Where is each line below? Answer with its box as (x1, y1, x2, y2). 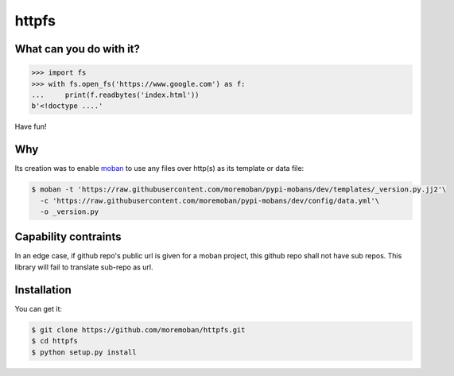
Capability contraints (14, 231, 122, 244)
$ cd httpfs (31, 336, 79, 346)
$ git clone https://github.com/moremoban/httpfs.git (31, 325, 246, 334)
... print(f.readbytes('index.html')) (31, 90, 200, 99)
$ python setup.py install (31, 347, 137, 357)
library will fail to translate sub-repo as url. (14, 262, 153, 272)
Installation (14, 283, 72, 297)
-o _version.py (40, 207, 99, 216)
